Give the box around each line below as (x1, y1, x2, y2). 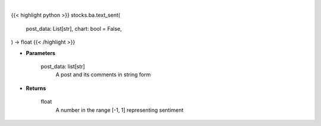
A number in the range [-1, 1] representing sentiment (55, 106, 184, 114)
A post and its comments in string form (55, 71, 151, 78)
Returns (26, 85, 46, 92)
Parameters (26, 49, 56, 56)
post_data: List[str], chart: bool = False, (26, 25, 122, 32)
